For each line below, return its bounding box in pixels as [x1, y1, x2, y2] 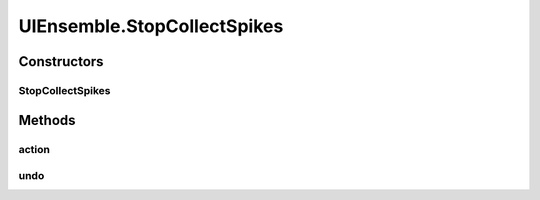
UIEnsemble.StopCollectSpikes [18, 15, 284, 37]
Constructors [18, 53, 104, 70]
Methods [18, 111, 76, 129]
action [18, 142, 50, 156]
